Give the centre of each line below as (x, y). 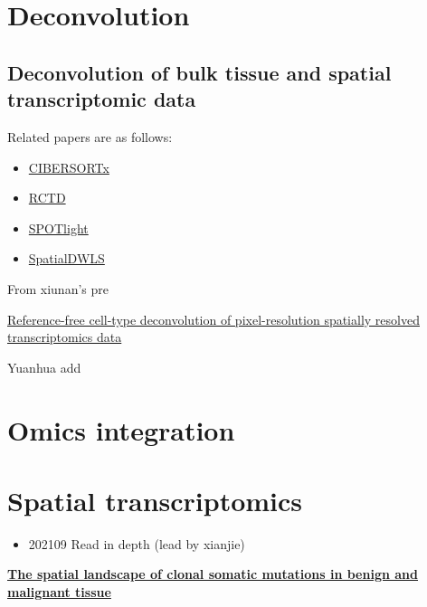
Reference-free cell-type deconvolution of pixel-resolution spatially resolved (213, 319)
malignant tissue (59, 592)
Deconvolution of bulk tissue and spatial (199, 72)
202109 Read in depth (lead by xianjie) (137, 543)
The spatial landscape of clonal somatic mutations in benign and (213, 574)
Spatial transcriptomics (155, 500)
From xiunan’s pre (58, 288)
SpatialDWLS (66, 258)
